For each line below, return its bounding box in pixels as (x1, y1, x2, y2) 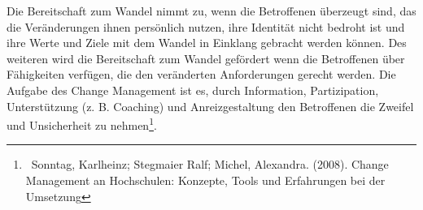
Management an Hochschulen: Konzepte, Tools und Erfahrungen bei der (25, 172, 386, 188)
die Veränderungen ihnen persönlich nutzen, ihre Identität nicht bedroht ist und (7, 18, 405, 35)
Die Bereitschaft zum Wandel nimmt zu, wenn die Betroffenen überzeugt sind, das (7, 2, 416, 19)
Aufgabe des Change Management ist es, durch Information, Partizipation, (7, 81, 379, 98)
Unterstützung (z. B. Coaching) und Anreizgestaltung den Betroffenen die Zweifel (7, 97, 414, 114)
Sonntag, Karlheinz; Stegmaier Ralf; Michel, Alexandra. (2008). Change (31, 156, 389, 173)
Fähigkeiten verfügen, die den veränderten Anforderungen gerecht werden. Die (7, 66, 396, 83)
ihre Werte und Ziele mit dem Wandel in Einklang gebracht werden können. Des (7, 34, 407, 51)
